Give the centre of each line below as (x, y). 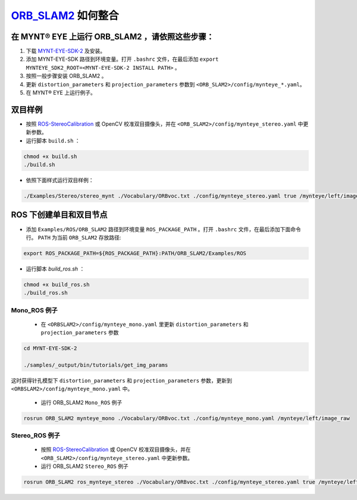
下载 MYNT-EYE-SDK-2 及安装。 (66, 51)
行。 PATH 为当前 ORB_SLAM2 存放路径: (73, 237)
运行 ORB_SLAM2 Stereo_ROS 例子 (85, 466)
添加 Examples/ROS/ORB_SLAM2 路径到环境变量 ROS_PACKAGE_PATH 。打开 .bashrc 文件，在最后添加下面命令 (163, 229)
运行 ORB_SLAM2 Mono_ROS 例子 (82, 402)
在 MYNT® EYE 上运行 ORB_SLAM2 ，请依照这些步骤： (112, 37)
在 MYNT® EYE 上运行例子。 (61, 93)
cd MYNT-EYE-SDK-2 (50, 348)
